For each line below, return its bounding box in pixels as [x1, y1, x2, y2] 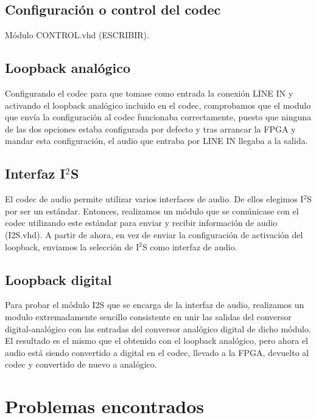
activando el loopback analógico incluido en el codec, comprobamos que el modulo [5, 98, 311, 111]
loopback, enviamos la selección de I [5, 240, 139, 253]
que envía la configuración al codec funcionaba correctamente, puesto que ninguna [5, 111, 312, 123]
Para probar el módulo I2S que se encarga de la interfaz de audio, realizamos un [5, 298, 304, 311]
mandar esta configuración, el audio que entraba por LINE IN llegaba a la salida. [5, 134, 308, 147]
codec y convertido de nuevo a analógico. [5, 358, 157, 371]
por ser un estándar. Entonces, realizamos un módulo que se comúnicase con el [5, 204, 299, 217]
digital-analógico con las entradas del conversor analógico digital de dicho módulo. [5, 322, 311, 335]
